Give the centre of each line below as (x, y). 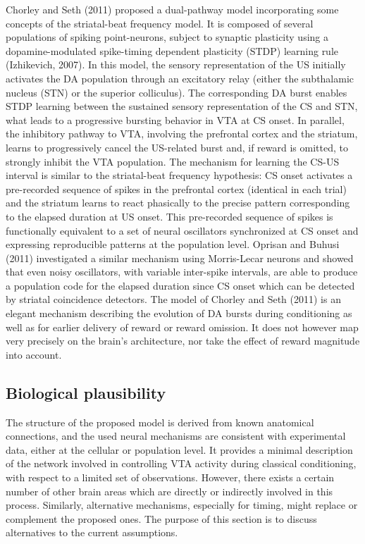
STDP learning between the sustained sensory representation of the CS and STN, (182, 106)
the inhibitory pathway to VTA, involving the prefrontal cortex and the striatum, (182, 134)
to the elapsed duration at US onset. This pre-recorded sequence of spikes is (169, 216)
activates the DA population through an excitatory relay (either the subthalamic (180, 78)
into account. (34, 354)
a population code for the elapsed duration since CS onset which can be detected (180, 285)
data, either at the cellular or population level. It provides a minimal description (179, 449)
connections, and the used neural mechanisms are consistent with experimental (176, 436)
